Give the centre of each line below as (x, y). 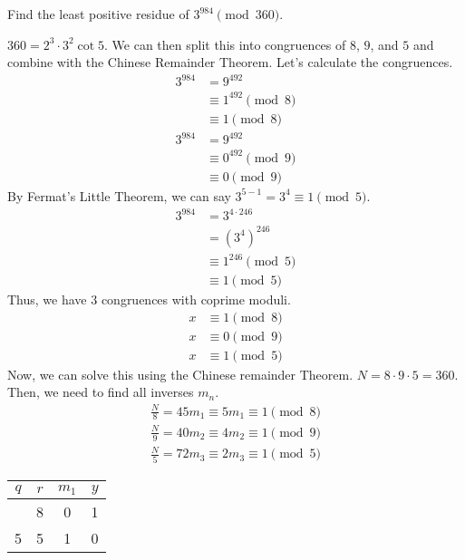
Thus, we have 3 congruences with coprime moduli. (149, 299)
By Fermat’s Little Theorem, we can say (119, 195)
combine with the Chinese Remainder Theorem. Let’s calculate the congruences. (230, 62)
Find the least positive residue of (98, 14)
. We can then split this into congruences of (225, 44)
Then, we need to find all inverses (101, 392)
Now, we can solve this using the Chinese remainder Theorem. (180, 374)
